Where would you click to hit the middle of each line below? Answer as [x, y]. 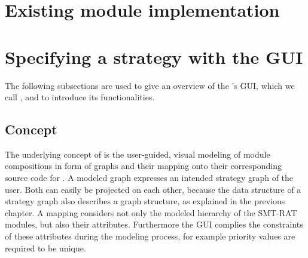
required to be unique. [45, 248]
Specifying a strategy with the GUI [154, 56]
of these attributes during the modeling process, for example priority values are [150, 236]
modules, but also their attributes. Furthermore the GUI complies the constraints [154, 224]
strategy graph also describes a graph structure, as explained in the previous [145, 201]
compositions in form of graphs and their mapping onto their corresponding [143, 166]
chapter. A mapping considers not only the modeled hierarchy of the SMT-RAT [151, 212]
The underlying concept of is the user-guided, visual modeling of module [138, 154]
